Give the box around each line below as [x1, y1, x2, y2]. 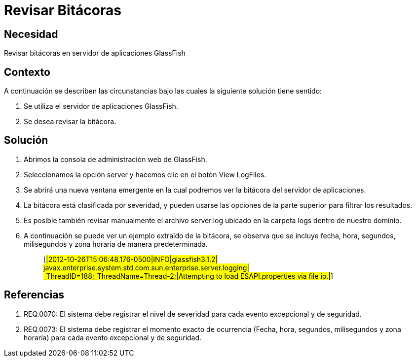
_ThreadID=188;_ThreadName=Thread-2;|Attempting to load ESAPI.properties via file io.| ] [43, 271, 334, 280]
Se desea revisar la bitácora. [24, 117, 116, 126]
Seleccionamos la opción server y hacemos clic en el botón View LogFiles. [24, 170, 266, 179]
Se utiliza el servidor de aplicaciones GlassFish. [24, 102, 178, 111]
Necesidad [4, 28, 58, 40]
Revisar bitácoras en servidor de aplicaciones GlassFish [4, 49, 186, 58]
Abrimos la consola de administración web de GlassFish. [24, 155, 207, 164]
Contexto [4, 66, 50, 78]
